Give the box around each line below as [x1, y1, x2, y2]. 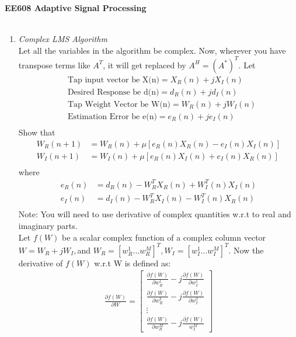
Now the [234, 244, 264, 256]
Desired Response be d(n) [67, 88, 159, 96]
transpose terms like [18, 58, 90, 71]
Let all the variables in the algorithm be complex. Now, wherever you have [18, 44, 286, 56]
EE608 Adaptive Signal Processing [5, 2, 147, 13]
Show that [18, 126, 55, 138]
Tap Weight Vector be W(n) [67, 100, 171, 109]
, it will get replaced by [103, 58, 186, 71]
